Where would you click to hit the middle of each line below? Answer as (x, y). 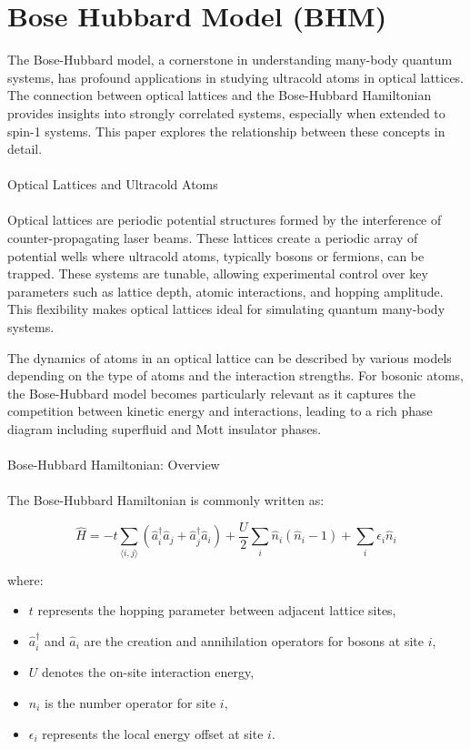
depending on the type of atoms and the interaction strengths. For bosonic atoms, (235, 375)
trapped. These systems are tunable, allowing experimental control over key (218, 273)
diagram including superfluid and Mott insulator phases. (165, 429)
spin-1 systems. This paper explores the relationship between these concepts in (226, 131)
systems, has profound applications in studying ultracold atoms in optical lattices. (236, 77)
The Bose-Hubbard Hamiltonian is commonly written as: (166, 500)
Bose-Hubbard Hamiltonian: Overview (114, 465)
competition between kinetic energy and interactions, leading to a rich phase (220, 411)
